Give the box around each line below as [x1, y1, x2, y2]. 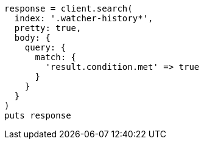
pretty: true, [14, 23, 82, 33]
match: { [35, 52, 77, 62]
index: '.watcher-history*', [14, 13, 153, 23]
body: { [14, 33, 51, 43]
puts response [4, 111, 71, 120]
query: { [24, 43, 66, 52]
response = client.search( [4, 4, 133, 13]
